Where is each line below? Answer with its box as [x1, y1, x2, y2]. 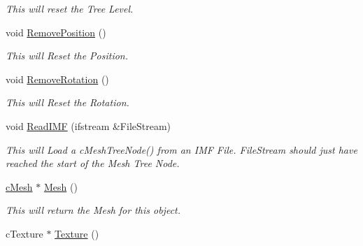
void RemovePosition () [6, 24, 106, 39]
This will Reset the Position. [6, 48, 129, 63]
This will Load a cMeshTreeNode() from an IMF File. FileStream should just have [6, 142, 357, 157]
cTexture [6, 226, 43, 240]
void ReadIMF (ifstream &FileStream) [6, 118, 171, 133]
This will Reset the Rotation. [6, 95, 129, 110]
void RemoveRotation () [6, 71, 109, 86]
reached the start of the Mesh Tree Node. [6, 156, 180, 171]
